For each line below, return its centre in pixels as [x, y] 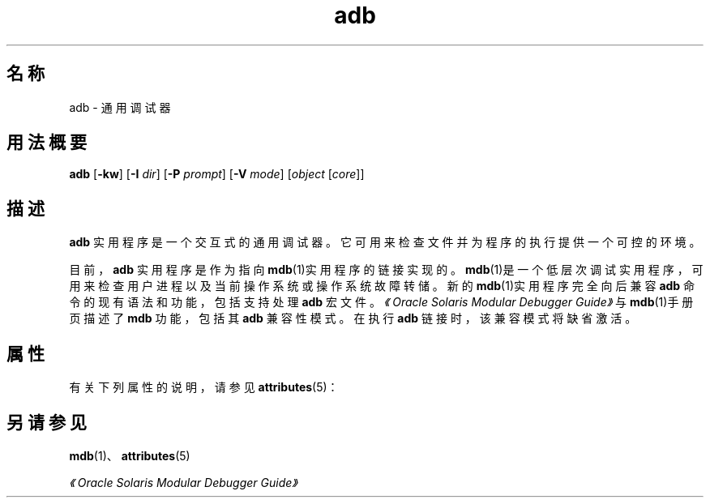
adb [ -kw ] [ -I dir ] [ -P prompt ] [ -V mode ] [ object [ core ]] [217, 174]
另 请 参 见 [47, 422]
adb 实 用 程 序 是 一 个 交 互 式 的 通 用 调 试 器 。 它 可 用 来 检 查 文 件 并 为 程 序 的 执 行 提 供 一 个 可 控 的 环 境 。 [385, 242]
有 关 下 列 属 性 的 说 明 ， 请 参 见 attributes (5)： [204, 387]
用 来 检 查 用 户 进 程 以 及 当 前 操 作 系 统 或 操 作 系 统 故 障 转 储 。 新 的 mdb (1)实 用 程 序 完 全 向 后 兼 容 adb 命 [382, 286]
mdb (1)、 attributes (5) [130, 455]
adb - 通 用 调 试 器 [120, 107]
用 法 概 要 [47, 143]
